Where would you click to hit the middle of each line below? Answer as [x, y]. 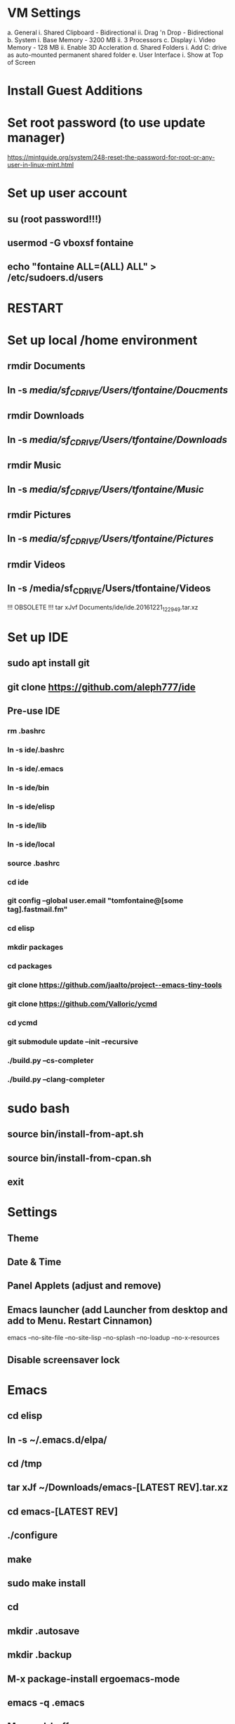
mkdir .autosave [43, 1631]
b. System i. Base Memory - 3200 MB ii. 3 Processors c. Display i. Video [112, 39]
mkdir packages [35, 947]
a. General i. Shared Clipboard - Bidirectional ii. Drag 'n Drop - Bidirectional [115, 32]
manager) [36, 138]
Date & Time [34, 1262]
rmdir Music [34, 465]
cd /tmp [25, 1464]
